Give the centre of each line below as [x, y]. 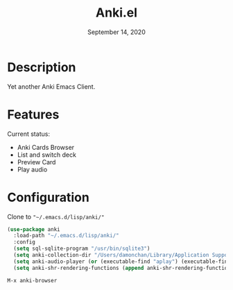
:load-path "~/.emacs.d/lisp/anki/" [66, 236]
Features [33, 114]
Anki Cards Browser [46, 147]
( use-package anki [34, 229]
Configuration [49, 197]
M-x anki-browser [32, 280]
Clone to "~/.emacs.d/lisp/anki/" [56, 216]
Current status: [29, 134]
